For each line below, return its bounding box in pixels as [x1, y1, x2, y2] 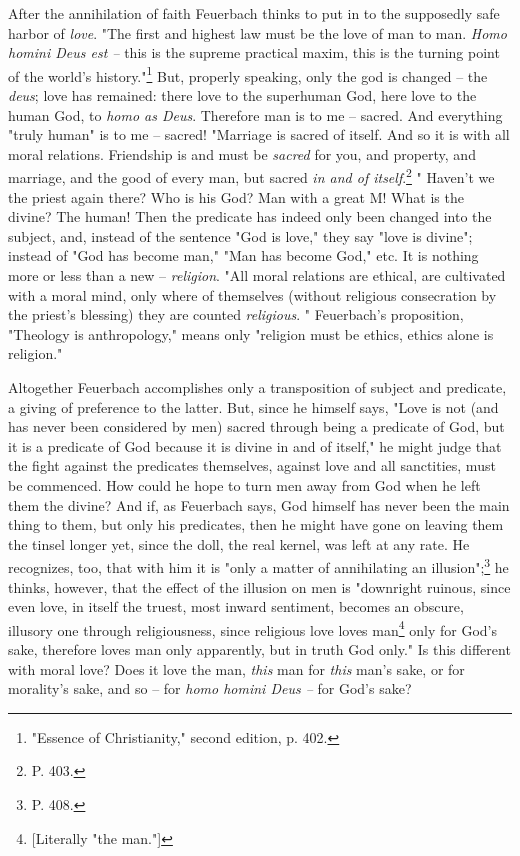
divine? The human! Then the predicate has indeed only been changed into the [8, 206, 492, 227]
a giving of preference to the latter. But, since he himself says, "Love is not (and [8, 396, 499, 417]
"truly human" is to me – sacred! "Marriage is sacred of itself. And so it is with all [8, 124, 510, 145]
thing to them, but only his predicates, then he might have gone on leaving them [8, 514, 504, 535]
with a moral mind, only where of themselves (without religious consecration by [8, 284, 497, 305]
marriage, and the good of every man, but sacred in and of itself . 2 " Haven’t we [8, 164, 495, 188]
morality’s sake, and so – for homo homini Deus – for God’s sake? [8, 678, 412, 699]
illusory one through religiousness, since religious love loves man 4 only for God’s [8, 616, 497, 640]
